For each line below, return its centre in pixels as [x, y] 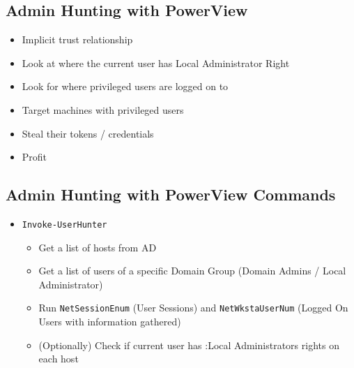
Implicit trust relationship [77, 39]
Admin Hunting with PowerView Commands [171, 194]
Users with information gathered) [110, 322]
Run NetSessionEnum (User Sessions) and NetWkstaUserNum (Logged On [193, 308]
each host [59, 359]
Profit [34, 157]
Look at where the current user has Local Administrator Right [156, 62]
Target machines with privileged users [103, 109]
